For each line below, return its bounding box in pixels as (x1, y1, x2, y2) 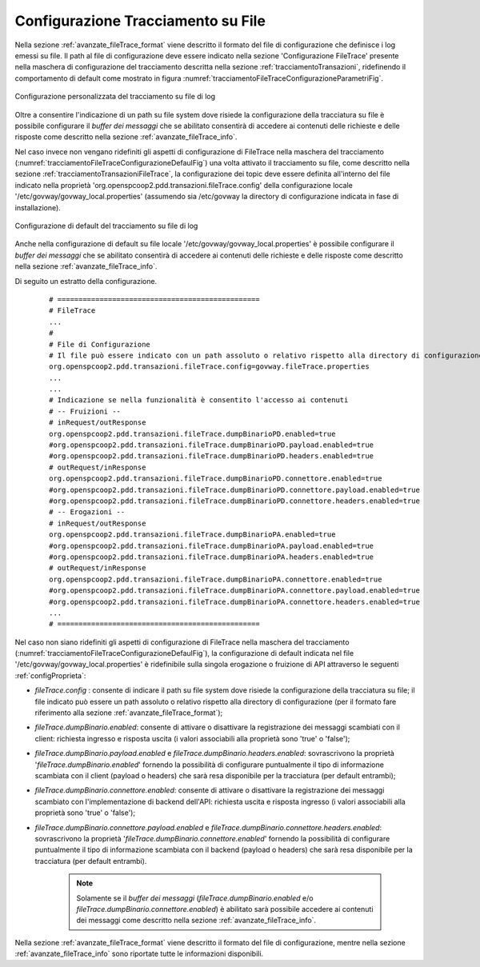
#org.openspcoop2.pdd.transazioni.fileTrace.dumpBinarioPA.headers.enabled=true (49, 552, 374, 561)
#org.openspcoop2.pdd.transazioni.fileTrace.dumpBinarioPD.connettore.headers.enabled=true (49, 497, 420, 505)
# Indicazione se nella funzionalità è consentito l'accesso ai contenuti (49, 396, 349, 405)
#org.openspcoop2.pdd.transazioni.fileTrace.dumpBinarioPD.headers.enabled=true (49, 452, 374, 461)
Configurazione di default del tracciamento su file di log (14, 221, 198, 231)
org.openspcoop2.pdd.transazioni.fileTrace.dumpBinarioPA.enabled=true (49, 530, 336, 539)
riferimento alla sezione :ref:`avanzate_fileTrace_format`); (34, 708, 223, 717)
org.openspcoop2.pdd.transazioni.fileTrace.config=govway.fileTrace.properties (49, 362, 370, 371)
